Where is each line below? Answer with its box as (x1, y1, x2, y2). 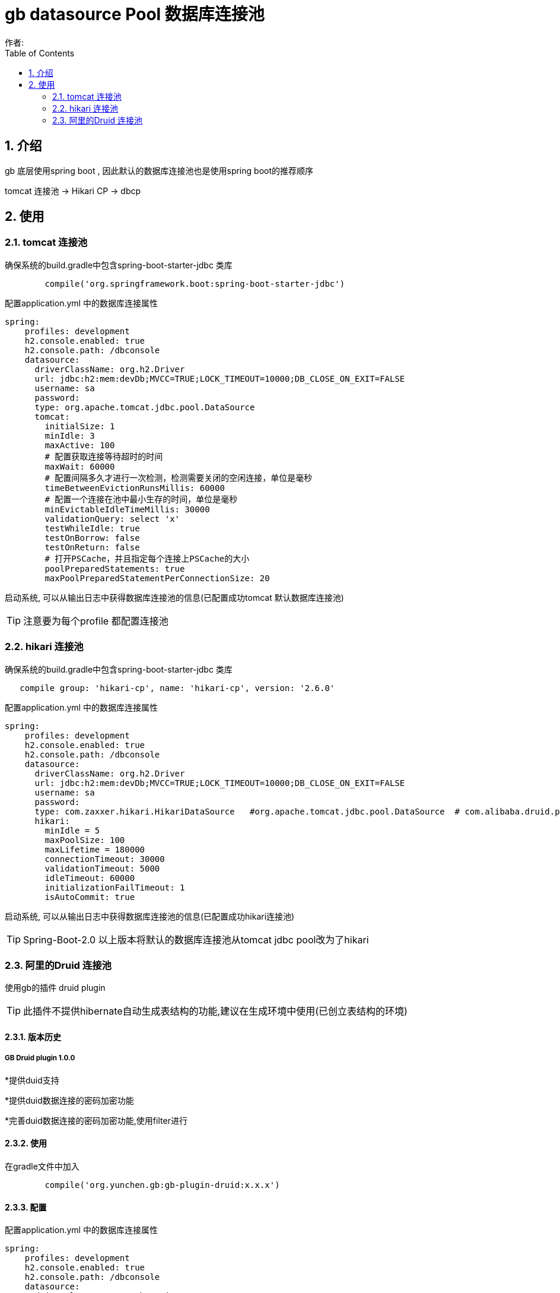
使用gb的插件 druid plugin (5, 983, 106, 993)
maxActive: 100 (44, 440, 115, 450)
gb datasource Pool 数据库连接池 (5, 4, 265, 24)
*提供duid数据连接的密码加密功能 (5, 1095, 134, 1105)
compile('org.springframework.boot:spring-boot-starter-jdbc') (44, 278, 345, 289)
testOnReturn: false (44, 542, 140, 552)
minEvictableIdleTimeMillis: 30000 (44, 504, 210, 514)
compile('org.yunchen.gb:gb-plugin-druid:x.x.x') (44, 1180, 280, 1190)
